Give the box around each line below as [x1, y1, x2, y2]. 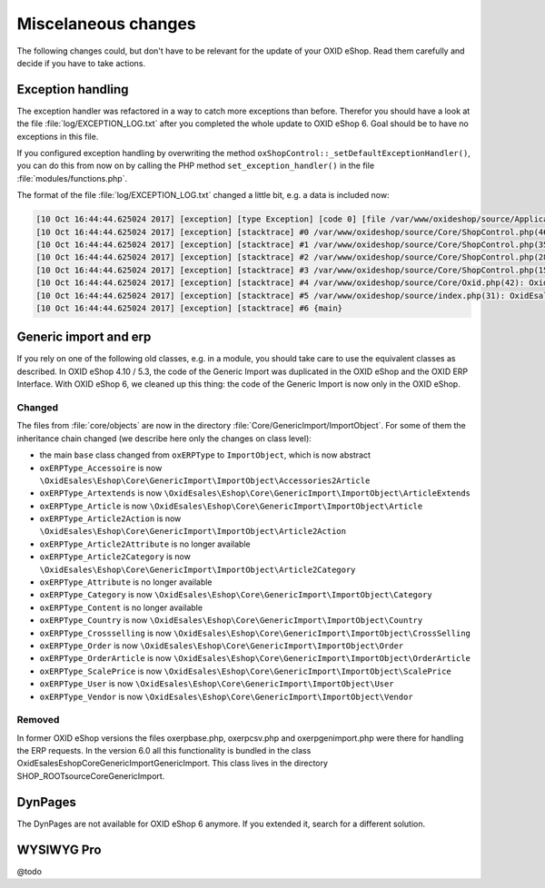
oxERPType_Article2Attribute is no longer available [39, 538, 251, 549]
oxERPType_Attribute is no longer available [39, 577, 213, 587]
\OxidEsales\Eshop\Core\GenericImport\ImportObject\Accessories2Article [39, 475, 371, 486]
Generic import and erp [16, 330, 152, 345]
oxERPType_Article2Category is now [39, 551, 191, 562]
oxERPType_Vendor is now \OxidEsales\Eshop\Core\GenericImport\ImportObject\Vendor [39, 691, 413, 702]
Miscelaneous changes [16, 14, 197, 34]
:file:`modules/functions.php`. [16, 173, 127, 183]
